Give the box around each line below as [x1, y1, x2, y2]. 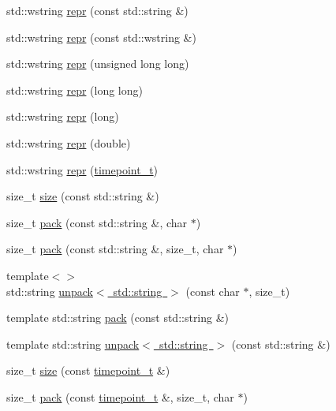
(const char [185, 282, 240, 299]
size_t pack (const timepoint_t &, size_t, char [6, 388, 234, 405]
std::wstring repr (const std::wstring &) [6, 28, 196, 45]
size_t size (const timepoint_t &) [6, 362, 170, 379]
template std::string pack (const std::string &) [6, 309, 230, 326]
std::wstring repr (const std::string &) [6, 2, 189, 18]
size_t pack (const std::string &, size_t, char [6, 241, 224, 257]
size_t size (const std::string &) [6, 188, 159, 204]
